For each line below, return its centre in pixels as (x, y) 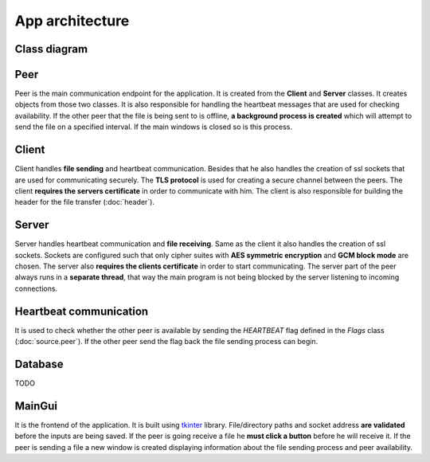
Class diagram (51, 49)
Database (39, 364)
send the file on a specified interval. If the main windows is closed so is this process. (154, 127)
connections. (36, 288)
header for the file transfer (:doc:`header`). (85, 202)
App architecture (72, 21)
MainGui (36, 406)
